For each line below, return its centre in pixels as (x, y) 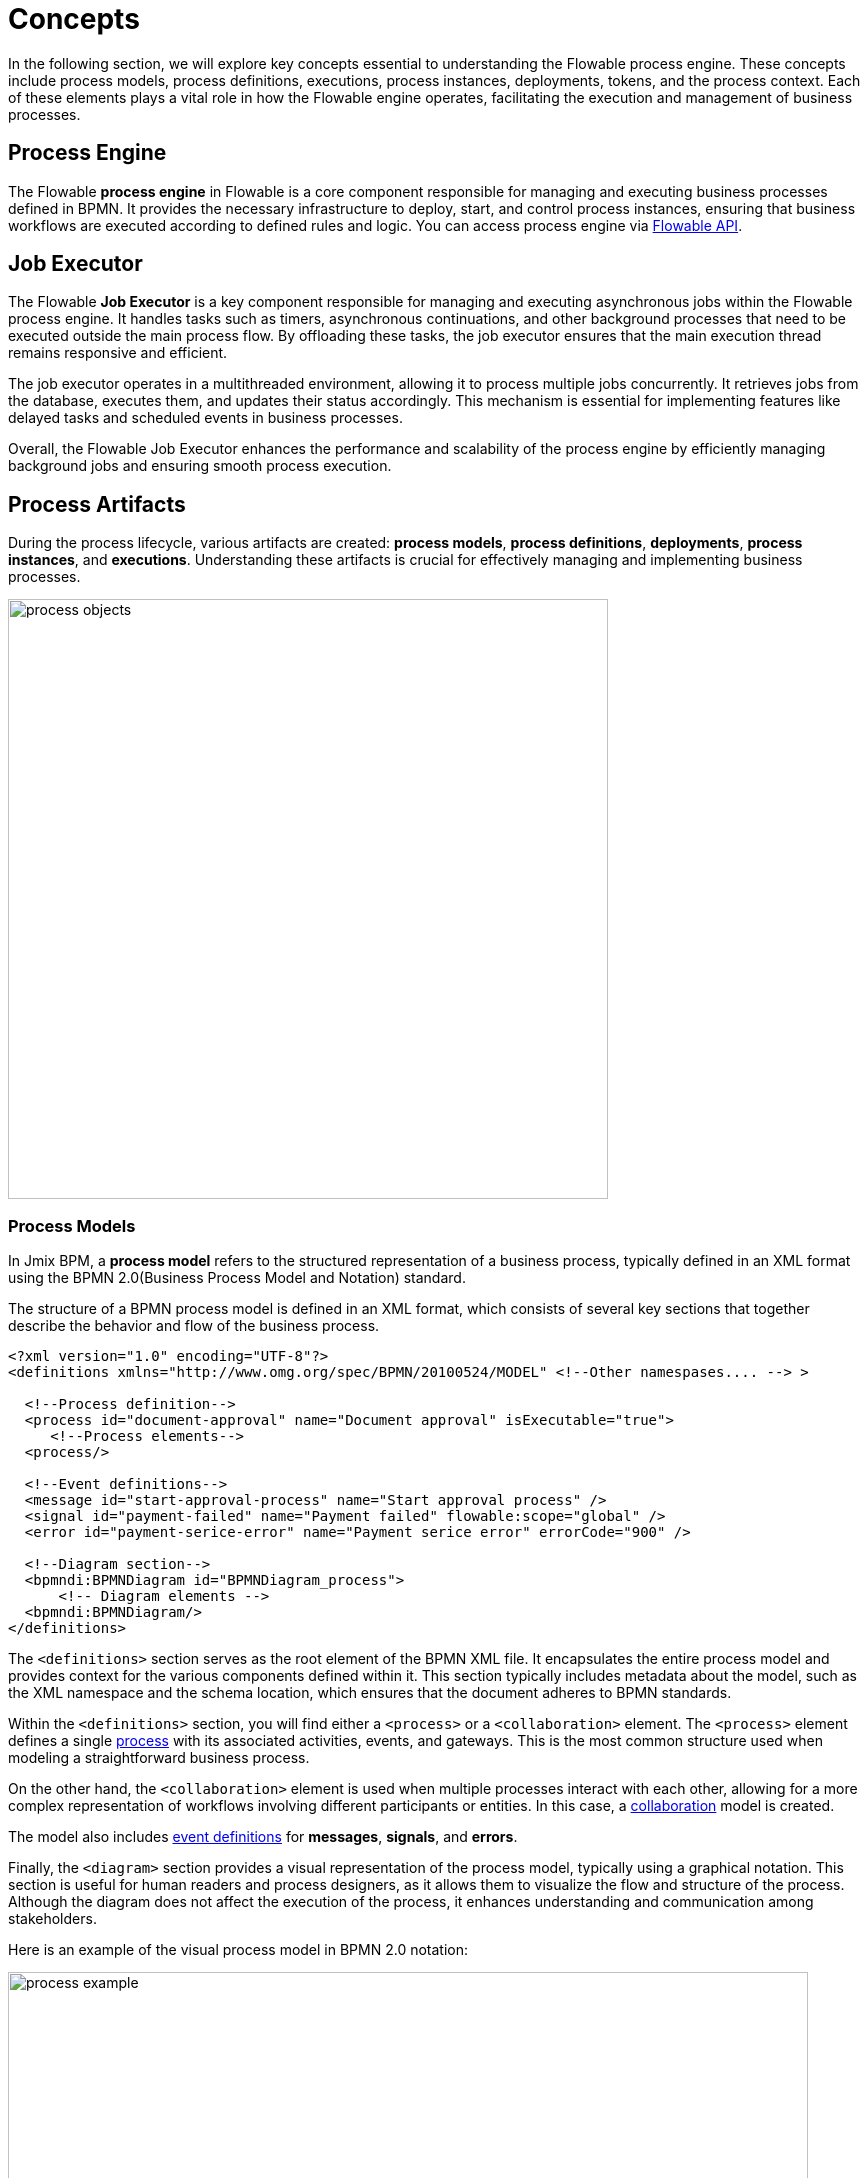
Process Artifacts (97, 504)
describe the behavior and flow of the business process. (194, 1326)
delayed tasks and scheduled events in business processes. (205, 418)
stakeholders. (52, 1919)
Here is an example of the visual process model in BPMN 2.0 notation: (238, 1950)
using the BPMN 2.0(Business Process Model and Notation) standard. (237, 1278)
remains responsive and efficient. (118, 353)
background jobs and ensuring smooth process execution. (200, 466)
